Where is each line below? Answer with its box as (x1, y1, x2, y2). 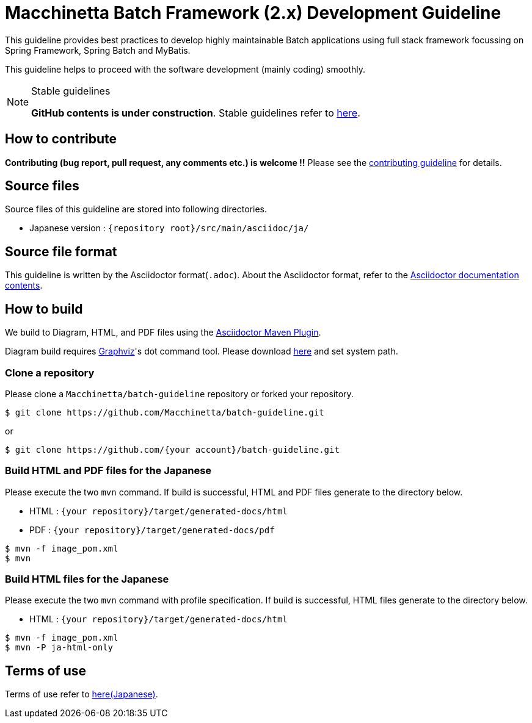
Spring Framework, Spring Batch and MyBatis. (5, 45, 191, 56)
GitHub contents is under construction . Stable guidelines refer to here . (31, 106, 360, 119)
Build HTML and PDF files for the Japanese (5, 464, 212, 477)
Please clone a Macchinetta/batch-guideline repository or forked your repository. (5, 388, 354, 399)
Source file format (5, 243, 117, 259)
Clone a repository (5, 366, 95, 379)
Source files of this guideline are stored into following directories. (5, 204, 267, 215)
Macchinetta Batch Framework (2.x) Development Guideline (5, 2, 501, 23)
